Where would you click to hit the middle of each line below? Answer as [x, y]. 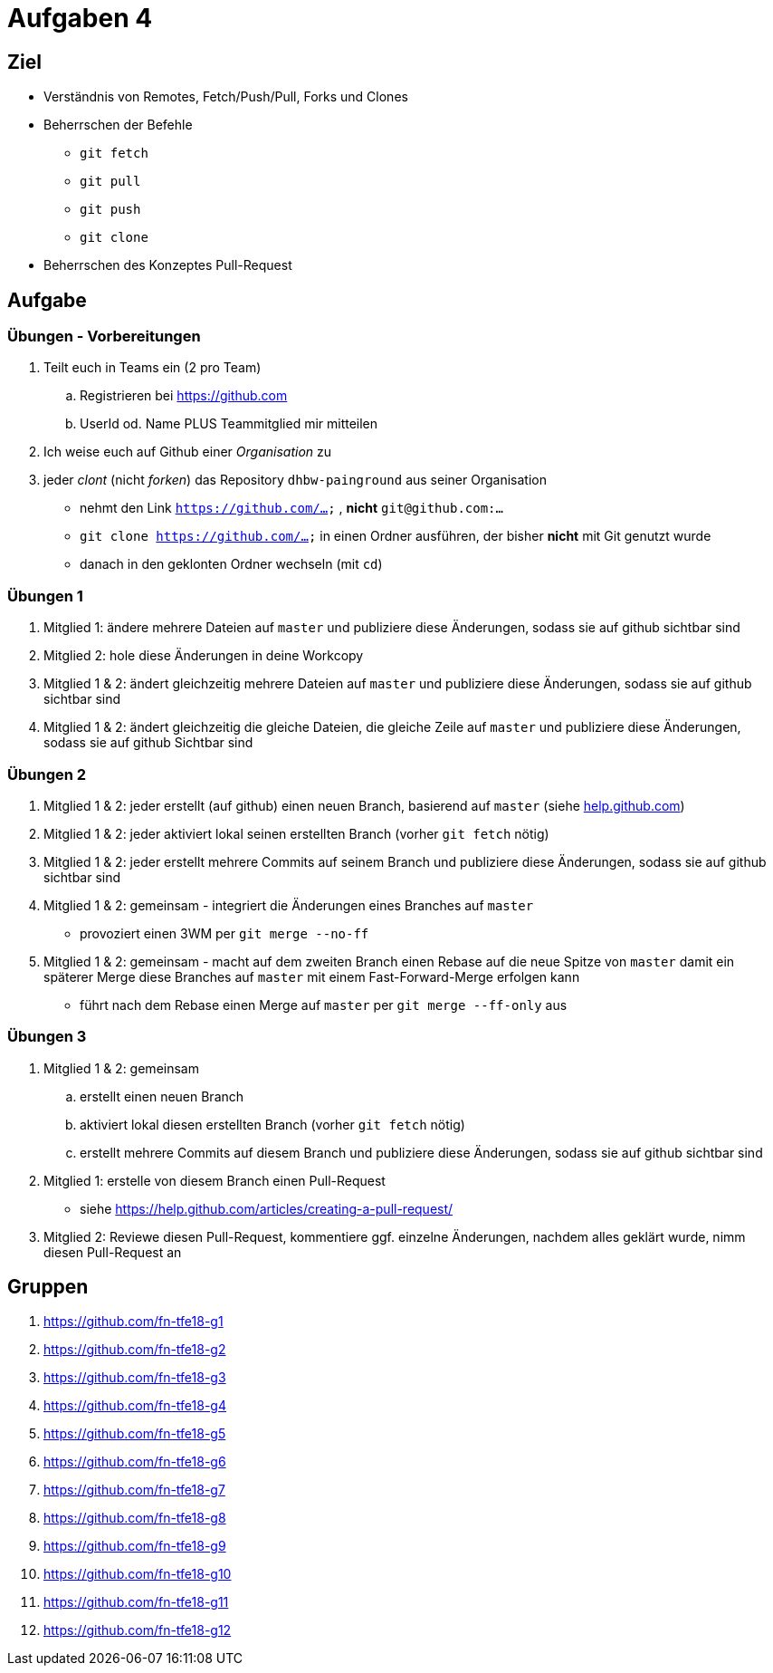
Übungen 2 [47, 774]
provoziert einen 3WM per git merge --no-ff [224, 933]
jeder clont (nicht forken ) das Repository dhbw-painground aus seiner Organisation [295, 480]
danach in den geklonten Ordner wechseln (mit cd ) [231, 564]
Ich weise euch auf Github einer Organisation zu [188, 452]
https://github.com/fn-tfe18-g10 [138, 1574]
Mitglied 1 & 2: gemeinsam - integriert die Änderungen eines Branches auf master [289, 905]
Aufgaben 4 [80, 18]
